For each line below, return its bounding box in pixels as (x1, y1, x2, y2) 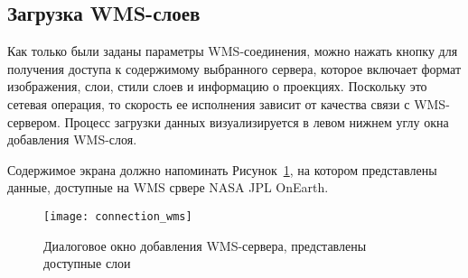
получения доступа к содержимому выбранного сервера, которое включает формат (7, 59, 462, 78)
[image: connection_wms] (43, 209, 192, 223)
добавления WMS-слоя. (7, 130, 137, 149)
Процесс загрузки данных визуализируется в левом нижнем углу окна (64, 112, 449, 131)
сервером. (7, 112, 61, 131)
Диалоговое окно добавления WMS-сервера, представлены (43, 236, 367, 255)
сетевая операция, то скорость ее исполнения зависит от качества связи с (7, 94, 410, 113)
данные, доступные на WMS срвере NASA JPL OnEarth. (7, 178, 329, 197)
